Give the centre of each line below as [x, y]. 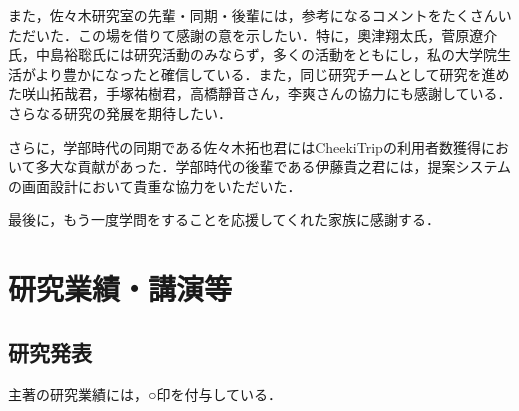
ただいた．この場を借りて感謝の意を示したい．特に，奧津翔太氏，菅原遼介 [253, 34]
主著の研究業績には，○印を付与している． [145, 393]
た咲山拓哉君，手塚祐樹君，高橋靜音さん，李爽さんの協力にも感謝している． [260, 93]
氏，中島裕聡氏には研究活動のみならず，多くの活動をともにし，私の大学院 [253, 54]
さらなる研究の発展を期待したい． [120, 112]
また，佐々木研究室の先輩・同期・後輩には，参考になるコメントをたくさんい [260, 15]
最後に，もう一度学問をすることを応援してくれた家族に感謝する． [224, 219]
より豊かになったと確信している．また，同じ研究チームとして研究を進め [272, 73]
